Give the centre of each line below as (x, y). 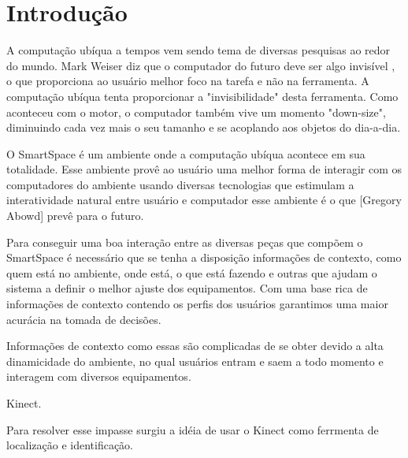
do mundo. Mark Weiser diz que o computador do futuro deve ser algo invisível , (201, 65)
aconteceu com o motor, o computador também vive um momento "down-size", (196, 112)
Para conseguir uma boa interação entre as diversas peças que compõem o (185, 242)
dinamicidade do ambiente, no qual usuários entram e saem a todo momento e (195, 361)
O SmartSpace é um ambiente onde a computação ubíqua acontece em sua (186, 153)
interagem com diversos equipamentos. (99, 376)
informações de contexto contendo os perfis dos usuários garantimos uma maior (197, 304)
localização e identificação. (70, 445)
